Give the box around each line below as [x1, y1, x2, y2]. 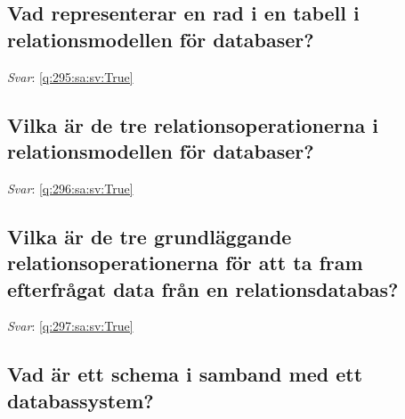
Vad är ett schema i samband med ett [7, 360, 363, 388]
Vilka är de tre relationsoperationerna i [7, 111, 378, 138]
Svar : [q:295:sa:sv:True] [7, 67, 134, 86]
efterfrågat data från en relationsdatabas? [7, 275, 399, 302]
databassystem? [7, 386, 154, 414]
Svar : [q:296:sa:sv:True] [7, 178, 134, 197]
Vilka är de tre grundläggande [7, 222, 292, 250]
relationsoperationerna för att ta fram [7, 249, 363, 276]
